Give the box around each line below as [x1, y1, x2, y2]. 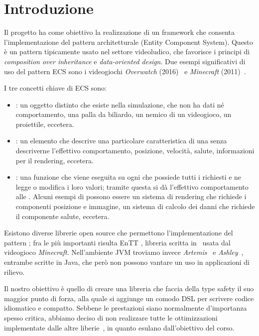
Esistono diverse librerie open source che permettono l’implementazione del [4, 227, 233, 238]
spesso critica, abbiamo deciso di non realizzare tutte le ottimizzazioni [4, 312, 218, 323]
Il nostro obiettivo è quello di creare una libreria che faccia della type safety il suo [4, 283, 254, 294]
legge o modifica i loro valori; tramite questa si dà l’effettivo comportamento [15, 181, 249, 192]
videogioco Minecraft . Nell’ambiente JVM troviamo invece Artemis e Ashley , [4, 247, 244, 257]
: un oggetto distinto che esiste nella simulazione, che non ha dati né [15, 99, 224, 110]
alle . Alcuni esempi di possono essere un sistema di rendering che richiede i [15, 191, 247, 202]
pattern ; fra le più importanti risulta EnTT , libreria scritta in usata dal [4, 237, 231, 247]
